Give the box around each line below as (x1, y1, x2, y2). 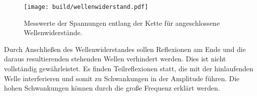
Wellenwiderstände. (24, 27, 82, 38)
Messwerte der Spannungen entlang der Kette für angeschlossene (24, 17, 220, 28)
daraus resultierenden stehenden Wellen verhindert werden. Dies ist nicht (4, 53, 226, 64)
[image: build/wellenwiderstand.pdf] (24, 3, 148, 10)
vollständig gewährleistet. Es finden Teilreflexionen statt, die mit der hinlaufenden (4, 63, 254, 74)
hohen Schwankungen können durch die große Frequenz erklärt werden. (4, 83, 220, 93)
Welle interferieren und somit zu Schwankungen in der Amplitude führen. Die (4, 73, 240, 83)
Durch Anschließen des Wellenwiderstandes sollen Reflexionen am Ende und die (4, 44, 246, 54)
